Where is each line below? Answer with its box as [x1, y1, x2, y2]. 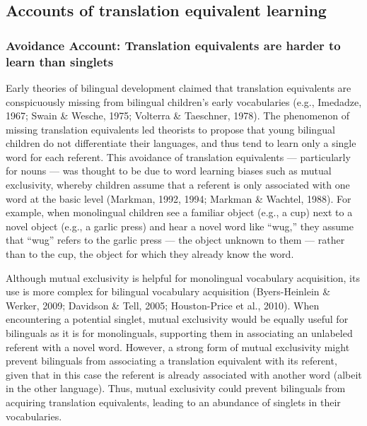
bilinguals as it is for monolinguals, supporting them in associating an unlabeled [6, 326, 353, 341]
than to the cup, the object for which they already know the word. [6, 247, 294, 261]
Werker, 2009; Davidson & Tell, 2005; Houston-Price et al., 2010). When [6, 297, 320, 312]
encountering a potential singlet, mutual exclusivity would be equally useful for [6, 312, 349, 326]
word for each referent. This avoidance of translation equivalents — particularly [6, 149, 351, 164]
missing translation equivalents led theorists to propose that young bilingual [6, 122, 335, 136]
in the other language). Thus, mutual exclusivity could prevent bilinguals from [6, 381, 346, 396]
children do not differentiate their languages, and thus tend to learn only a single [6, 136, 356, 150]
